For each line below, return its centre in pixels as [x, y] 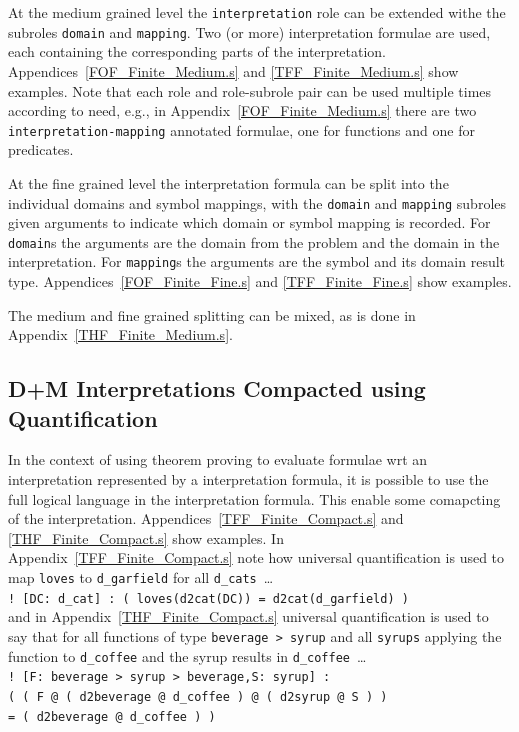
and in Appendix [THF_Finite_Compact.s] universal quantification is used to [248, 616]
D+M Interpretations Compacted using [217, 388]
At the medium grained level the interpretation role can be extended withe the [257, 12]
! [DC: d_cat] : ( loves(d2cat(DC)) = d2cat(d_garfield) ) [208, 598]
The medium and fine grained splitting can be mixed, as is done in [212, 314]
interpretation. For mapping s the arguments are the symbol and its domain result [257, 261]
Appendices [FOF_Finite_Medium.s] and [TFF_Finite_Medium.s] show [233, 70]
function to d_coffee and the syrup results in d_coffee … [187, 655]
